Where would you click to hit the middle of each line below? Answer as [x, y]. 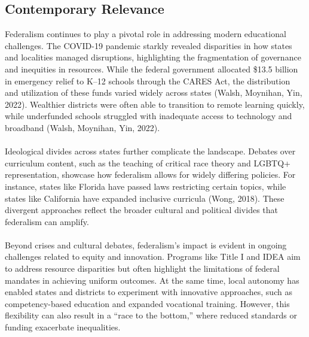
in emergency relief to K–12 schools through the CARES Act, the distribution [148, 81]
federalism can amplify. [47, 221]
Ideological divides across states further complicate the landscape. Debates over [150, 151]
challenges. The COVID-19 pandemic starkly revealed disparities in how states [149, 45]
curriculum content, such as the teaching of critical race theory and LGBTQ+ [148, 163]
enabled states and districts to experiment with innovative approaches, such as [149, 292]
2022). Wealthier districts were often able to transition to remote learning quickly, [155, 104]
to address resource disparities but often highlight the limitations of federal [142, 268]
